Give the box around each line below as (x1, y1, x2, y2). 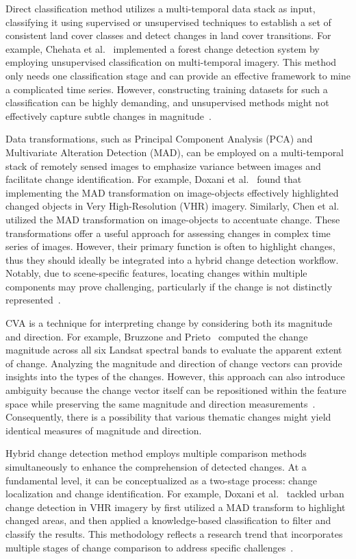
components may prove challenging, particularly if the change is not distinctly (5, 279, 333, 293)
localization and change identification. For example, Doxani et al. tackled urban (5, 486, 344, 501)
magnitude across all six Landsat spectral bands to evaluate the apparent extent (5, 343, 342, 357)
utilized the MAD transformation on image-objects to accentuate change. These (5, 212, 340, 226)
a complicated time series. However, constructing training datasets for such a (5, 82, 328, 96)
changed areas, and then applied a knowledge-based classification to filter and (5, 513, 331, 527)
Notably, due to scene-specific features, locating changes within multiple (5, 266, 307, 280)
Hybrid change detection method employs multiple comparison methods (5, 446, 307, 460)
